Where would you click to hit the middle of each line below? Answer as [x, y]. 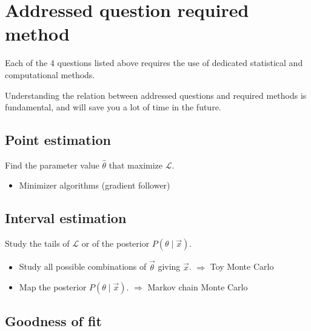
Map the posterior [53, 287]
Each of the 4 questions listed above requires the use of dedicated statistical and [154, 63]
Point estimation [58, 140]
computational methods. [50, 74]
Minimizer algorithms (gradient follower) [95, 185]
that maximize [136, 165]
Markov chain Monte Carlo [198, 287]
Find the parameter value [52, 165]
